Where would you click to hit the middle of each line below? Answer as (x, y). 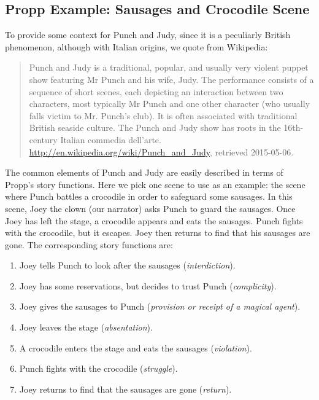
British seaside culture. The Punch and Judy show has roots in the (155, 127)
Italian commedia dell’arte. (111, 139)
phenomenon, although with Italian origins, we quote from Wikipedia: (136, 46)
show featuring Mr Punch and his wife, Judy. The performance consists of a (171, 79)
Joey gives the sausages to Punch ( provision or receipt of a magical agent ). (160, 306)
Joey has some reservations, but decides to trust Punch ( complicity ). (148, 285)
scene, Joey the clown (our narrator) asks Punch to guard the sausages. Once (150, 208)
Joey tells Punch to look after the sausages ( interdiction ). (127, 265)
